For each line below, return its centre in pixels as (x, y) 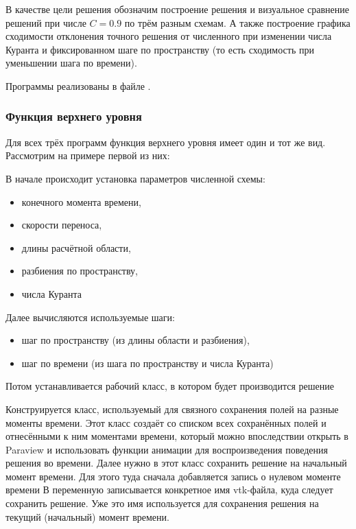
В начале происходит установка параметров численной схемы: (135, 178)
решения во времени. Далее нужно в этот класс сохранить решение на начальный (176, 463)
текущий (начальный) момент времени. (87, 516)
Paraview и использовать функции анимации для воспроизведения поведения (167, 449)
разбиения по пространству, (80, 271)
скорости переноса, (62, 225)
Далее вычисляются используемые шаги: (90, 317)
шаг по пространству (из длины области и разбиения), (135, 340)
